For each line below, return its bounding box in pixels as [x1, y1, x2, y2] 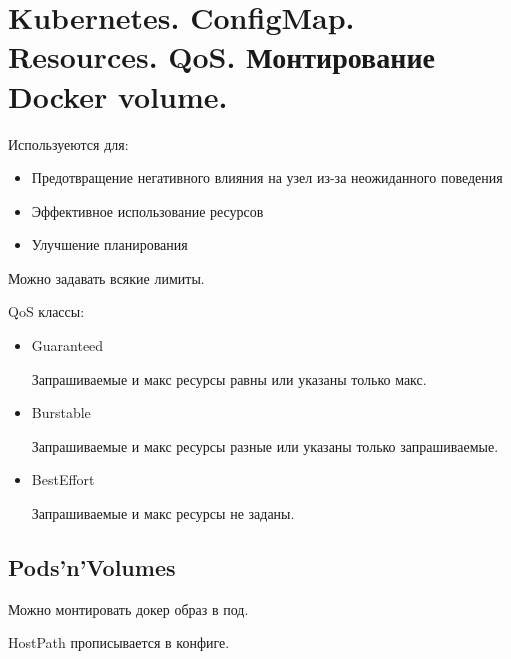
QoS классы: [8, 301, 85, 322]
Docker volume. [8, 75, 228, 116]
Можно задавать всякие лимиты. [8, 267, 205, 288]
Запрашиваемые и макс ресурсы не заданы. [31, 503, 295, 524]
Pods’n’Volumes [8, 552, 176, 583]
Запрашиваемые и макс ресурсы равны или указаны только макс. [31, 368, 427, 389]
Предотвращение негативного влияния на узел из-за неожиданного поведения [31, 167, 503, 188]
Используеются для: [8, 133, 129, 154]
